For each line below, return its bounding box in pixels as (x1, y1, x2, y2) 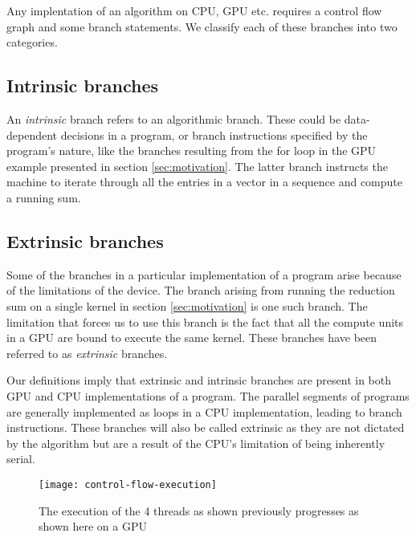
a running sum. (6, 189, 81, 205)
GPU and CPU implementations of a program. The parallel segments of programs (6, 387, 410, 404)
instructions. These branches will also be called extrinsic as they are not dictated (6, 419, 405, 436)
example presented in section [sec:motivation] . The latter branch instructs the (6, 157, 388, 174)
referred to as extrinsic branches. (6, 344, 168, 361)
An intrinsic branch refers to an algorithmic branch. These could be (6, 110, 341, 127)
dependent (6, 126, 58, 143)
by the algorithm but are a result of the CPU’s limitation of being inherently (6, 434, 385, 451)
